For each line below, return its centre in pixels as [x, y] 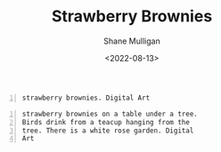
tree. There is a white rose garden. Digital [108, 131]
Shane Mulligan [132, 41]
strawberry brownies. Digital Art [86, 98]
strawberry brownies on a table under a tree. [110, 114]
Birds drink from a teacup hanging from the [106, 122]
